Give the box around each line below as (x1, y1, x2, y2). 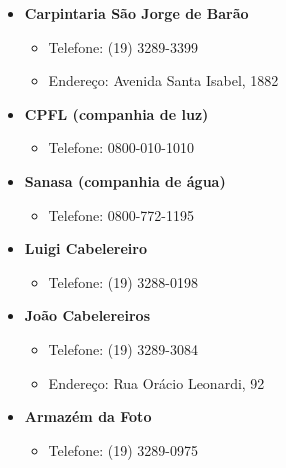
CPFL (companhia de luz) (24, 103, 209, 124)
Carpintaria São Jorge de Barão (24, 3, 249, 23)
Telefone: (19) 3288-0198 (48, 271, 198, 292)
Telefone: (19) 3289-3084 (48, 338, 198, 359)
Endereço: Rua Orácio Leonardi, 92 (48, 372, 265, 393)
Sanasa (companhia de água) (24, 170, 226, 191)
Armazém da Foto (24, 406, 152, 427)
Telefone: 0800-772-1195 (48, 204, 195, 225)
